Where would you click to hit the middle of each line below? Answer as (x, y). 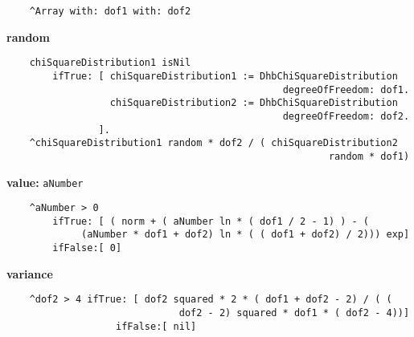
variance (30, 273)
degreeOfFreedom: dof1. (346, 89)
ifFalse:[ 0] (87, 248)
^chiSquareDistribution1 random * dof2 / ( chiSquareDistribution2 (213, 143)
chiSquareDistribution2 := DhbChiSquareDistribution (254, 103)
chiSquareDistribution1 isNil (110, 63)
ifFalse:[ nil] (156, 326)
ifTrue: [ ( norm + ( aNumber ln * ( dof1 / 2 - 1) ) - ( (211, 221)
